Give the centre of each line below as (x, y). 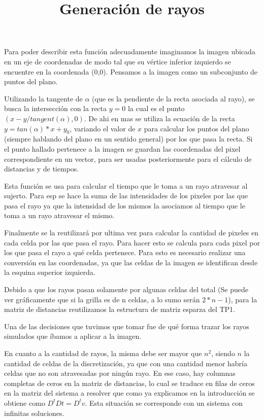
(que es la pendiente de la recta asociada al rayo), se (173, 98)
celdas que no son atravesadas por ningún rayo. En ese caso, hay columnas (120, 373)
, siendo (223, 353)
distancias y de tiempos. (42, 169)
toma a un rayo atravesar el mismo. (59, 215)
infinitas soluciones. (34, 413)
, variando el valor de (103, 128)
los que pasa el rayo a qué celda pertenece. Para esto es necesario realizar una (125, 252)
